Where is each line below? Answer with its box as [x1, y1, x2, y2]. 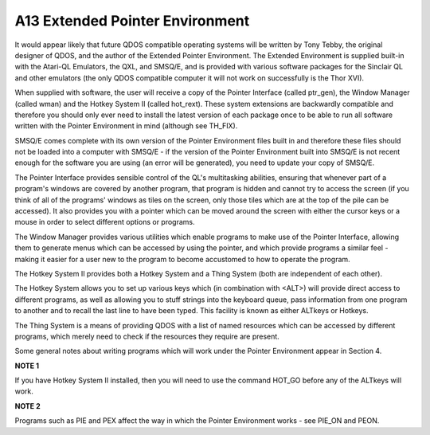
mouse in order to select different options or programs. [14, 217, 195, 227]
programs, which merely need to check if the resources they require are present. [14, 331, 280, 341]
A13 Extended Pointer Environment [14, 12, 250, 29]
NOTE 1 [14, 361, 40, 370]
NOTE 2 [14, 401, 41, 410]
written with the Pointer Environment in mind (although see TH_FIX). [14, 121, 238, 131]
